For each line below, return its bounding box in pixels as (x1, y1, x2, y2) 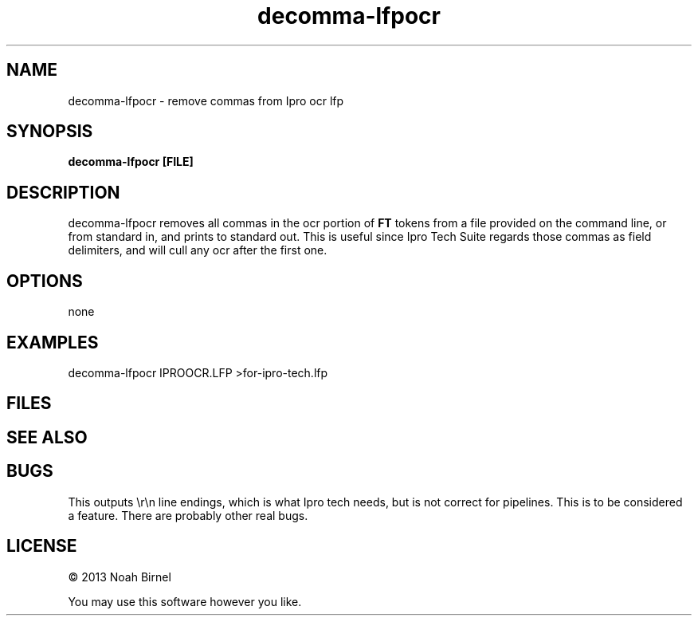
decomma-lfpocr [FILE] (68, 155, 194, 169)
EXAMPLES (6, 332, 99, 352)
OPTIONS (6, 270, 83, 291)
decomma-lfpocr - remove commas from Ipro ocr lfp (68, 93, 344, 108)
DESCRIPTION (6, 182, 120, 203)
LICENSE (6, 536, 77, 557)
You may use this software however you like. (68, 594, 302, 608)
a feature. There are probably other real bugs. (68, 508, 308, 522)
